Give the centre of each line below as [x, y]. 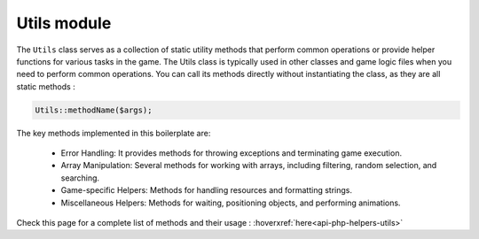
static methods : [46, 86]
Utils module [64, 23]
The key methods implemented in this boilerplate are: [114, 133]
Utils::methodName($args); [94, 110]
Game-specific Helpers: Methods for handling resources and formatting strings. [207, 190]
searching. [80, 178]
